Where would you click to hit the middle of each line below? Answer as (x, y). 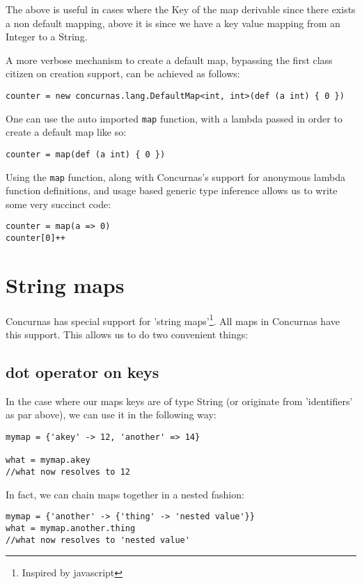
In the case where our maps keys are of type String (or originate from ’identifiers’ (179, 401)
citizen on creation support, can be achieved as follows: (123, 73)
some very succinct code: (58, 204)
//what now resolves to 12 (68, 472)
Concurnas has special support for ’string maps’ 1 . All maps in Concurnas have (173, 319)
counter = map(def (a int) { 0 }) (86, 154)
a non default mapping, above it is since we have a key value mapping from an (173, 23)
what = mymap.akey (48, 460)
